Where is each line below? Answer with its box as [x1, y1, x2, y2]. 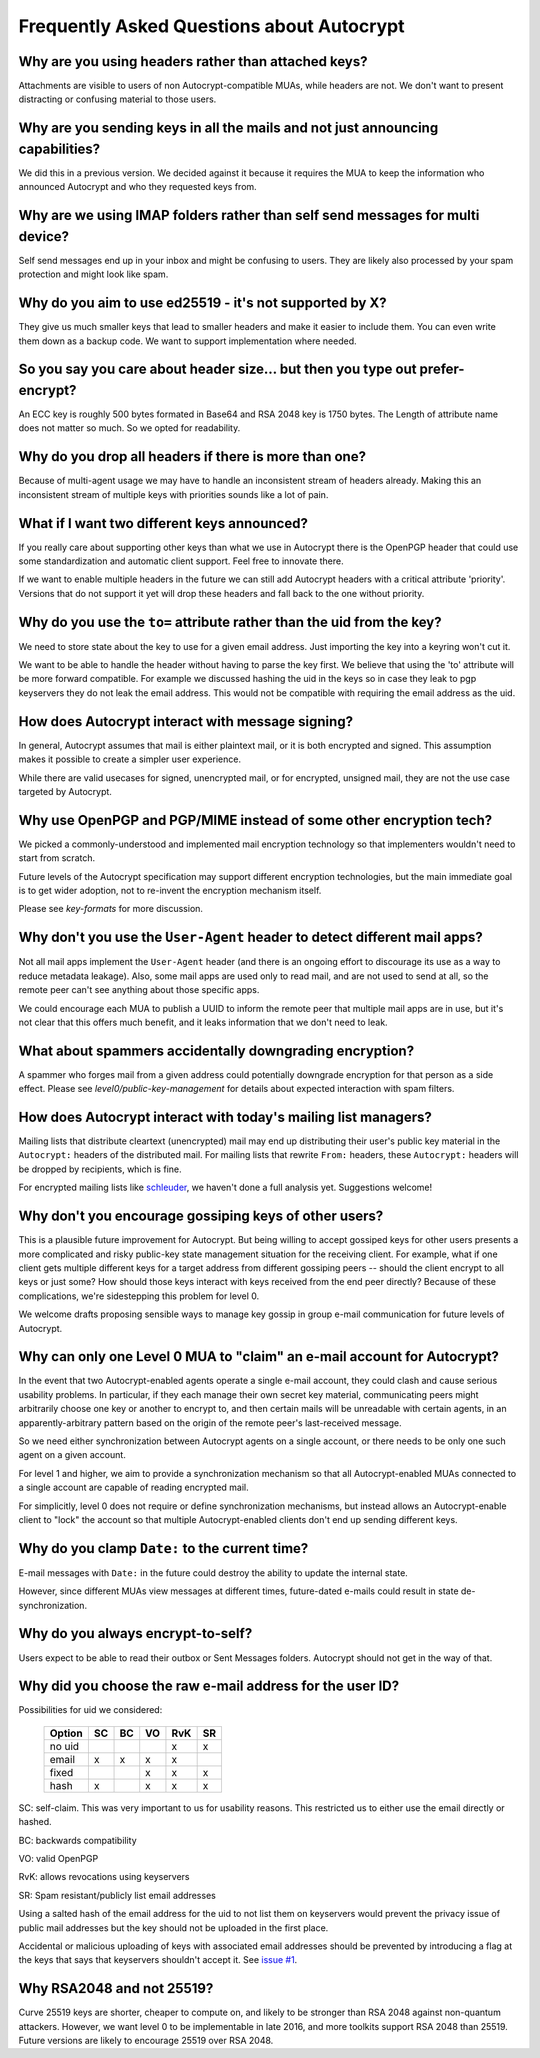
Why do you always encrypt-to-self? [18, 1625, 253, 1642]
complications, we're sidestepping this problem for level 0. [18, 1290, 260, 1302]
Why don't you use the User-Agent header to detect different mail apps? [18, 929, 484, 946]
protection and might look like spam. [18, 268, 169, 280]
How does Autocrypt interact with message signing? [18, 713, 354, 730]
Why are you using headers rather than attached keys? [18, 53, 369, 70]
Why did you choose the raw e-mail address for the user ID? [18, 1678, 400, 1695]
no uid [49, 1739, 80, 1753]
